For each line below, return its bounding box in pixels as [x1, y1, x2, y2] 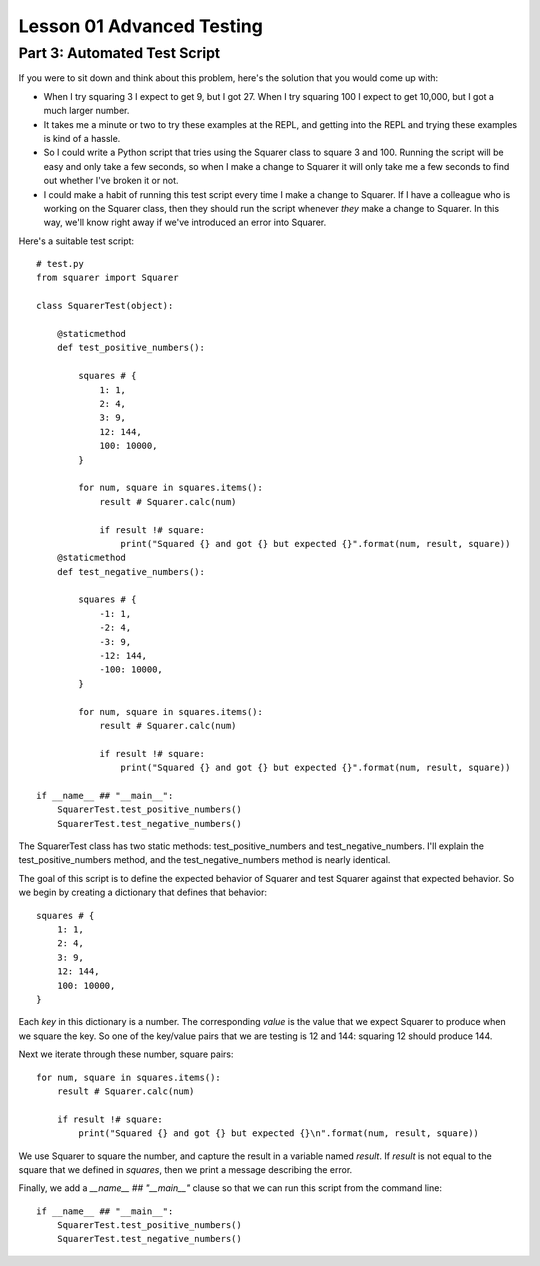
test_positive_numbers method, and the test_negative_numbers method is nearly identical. [18, 854, 391, 866]
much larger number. [43, 105, 130, 117]
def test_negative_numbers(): [56, 566, 205, 577]
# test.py [36, 258, 84, 270]
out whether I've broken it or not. [43, 175, 179, 187]
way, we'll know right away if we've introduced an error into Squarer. [43, 216, 327, 229]
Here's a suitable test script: [18, 235, 135, 247]
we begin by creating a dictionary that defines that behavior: [18, 886, 268, 899]
